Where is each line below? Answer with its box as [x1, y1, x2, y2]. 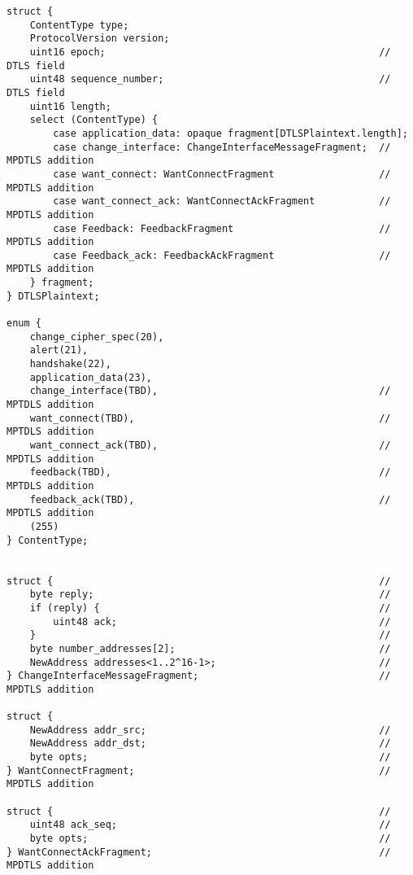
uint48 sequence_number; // [29, 73, 391, 85]
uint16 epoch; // [29, 46, 391, 58]
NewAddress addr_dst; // [29, 737, 391, 750]
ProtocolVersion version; [29, 33, 170, 45]
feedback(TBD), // [29, 466, 391, 479]
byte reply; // [29, 588, 391, 601]
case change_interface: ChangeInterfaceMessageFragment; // [53, 141, 391, 153]
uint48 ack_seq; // [29, 819, 391, 831]
